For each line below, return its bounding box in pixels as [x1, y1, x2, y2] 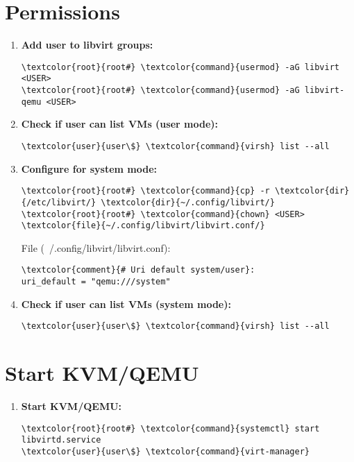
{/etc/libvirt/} [21, 197, 96, 207]
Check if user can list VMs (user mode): [21, 117, 219, 131]
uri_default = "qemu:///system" [21, 277, 171, 287]
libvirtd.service [21, 435, 101, 445]
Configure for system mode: [21, 161, 158, 176]
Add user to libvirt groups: [21, 37, 153, 52]
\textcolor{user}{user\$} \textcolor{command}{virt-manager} [21, 447, 310, 456]
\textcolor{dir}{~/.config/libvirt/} [101, 197, 275, 207]
